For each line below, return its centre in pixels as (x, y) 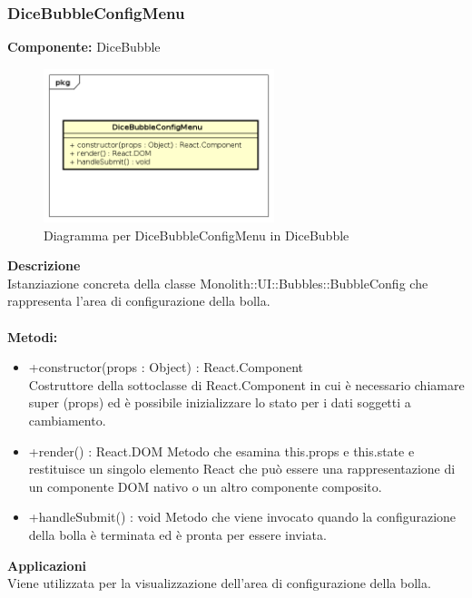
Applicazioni (47, 565)
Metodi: (33, 336)
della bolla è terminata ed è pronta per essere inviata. (177, 534)
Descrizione (44, 265)
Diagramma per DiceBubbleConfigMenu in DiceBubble (197, 235)
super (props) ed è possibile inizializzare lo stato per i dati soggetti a (220, 402)
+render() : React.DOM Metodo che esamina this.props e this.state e (221, 451)
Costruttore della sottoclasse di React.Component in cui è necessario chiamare (246, 384)
